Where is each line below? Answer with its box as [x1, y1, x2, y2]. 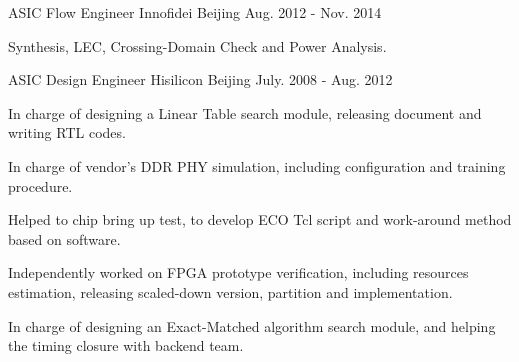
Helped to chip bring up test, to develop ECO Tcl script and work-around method [8, 209, 512, 230]
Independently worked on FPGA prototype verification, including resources [8, 262, 469, 283]
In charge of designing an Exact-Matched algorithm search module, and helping [8, 315, 496, 336]
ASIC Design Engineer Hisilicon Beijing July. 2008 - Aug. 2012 [8, 69, 393, 90]
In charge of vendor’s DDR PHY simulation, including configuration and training [8, 155, 506, 176]
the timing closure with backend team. [8, 335, 244, 356]
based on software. [8, 228, 121, 249]
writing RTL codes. [8, 122, 126, 143]
